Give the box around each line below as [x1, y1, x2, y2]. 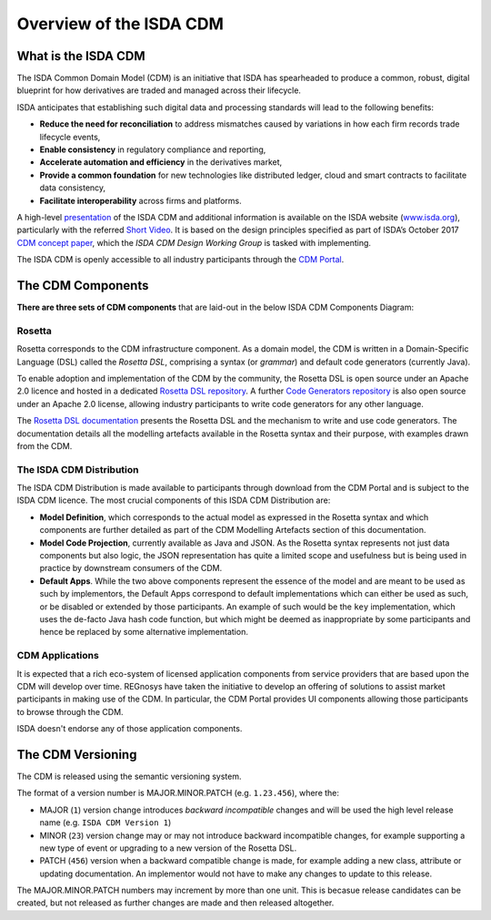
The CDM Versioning [16, 747, 137, 762]
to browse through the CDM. [16, 706, 124, 717]
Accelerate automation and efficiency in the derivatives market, [39, 157, 283, 168]
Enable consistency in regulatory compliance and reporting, [39, 144, 266, 155]
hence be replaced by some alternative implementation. [39, 627, 249, 638]
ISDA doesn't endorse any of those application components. [16, 723, 243, 734]
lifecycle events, [39, 131, 101, 142]
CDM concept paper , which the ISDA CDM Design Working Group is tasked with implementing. [16, 237, 372, 248]
